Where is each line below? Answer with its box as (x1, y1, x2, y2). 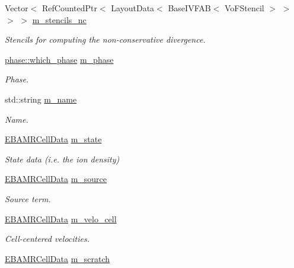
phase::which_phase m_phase (5, 53, 114, 65)
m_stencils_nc (32, 13, 87, 25)
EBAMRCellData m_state (5, 133, 102, 145)
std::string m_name (5, 92, 77, 105)
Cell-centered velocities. (5, 232, 90, 245)
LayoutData (111, 2, 155, 14)
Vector (5, 2, 28, 14)
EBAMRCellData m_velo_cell (5, 212, 117, 225)
